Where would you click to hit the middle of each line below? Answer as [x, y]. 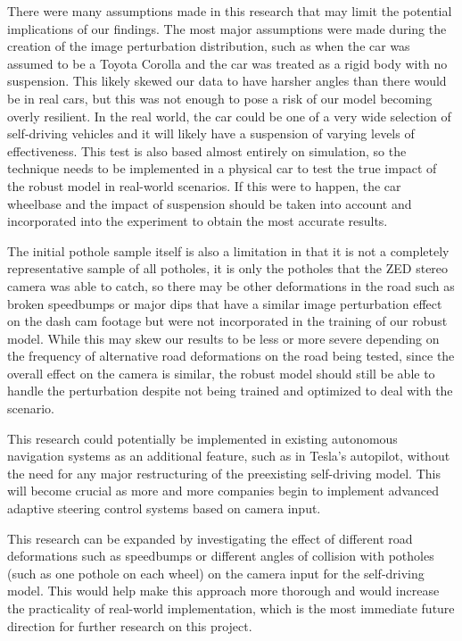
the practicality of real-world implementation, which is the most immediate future [231, 608]
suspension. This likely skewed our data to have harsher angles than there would [227, 81]
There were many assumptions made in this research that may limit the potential [230, 11]
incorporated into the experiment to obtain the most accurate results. [198, 221]
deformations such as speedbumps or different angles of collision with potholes [221, 556]
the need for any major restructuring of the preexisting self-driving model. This [224, 473]
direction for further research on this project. [130, 625]
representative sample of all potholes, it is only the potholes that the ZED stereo [228, 268]
